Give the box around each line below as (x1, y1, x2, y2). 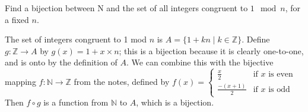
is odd (268, 85, 290, 94)
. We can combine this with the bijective (126, 56, 274, 68)
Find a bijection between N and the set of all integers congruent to (5, 2, 248, 14)
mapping (5, 75, 36, 87)
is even (268, 70, 293, 78)
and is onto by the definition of (5, 56, 118, 68)
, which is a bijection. (136, 96, 214, 108)
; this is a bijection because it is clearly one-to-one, (119, 44, 304, 57)
